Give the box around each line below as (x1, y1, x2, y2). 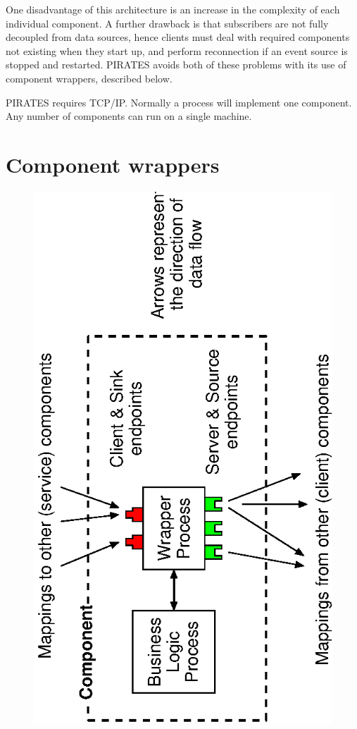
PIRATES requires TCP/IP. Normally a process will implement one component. (6, 94, 352, 109)
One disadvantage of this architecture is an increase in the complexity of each (6, 2, 340, 16)
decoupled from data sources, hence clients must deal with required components (6, 30, 350, 44)
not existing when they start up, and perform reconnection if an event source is (6, 43, 348, 58)
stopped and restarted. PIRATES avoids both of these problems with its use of (6, 57, 346, 72)
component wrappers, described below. (6, 71, 173, 85)
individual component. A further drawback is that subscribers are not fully (6, 16, 329, 30)
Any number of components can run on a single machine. (6, 109, 252, 123)
